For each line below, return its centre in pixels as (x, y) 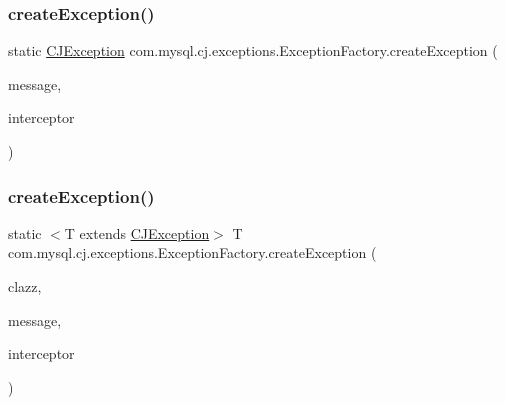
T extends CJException (137, 232)
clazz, (25, 286)
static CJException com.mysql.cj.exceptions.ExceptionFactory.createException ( (253, 50)
